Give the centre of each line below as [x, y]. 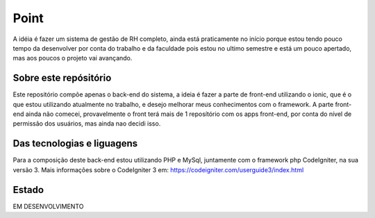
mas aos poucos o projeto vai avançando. [73, 58]
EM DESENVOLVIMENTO [48, 206]
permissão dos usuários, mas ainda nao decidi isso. [87, 124]
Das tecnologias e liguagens [75, 143]
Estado [28, 190]
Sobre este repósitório [62, 78]
